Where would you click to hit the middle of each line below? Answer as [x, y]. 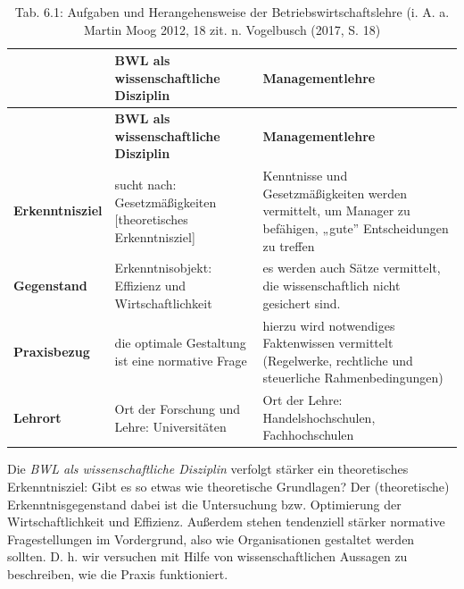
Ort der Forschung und [178, 408]
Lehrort [37, 417]
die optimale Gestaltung [180, 343]
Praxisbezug [52, 351]
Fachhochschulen [308, 435]
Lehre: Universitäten [170, 426]
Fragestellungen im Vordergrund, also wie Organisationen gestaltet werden [211, 539]
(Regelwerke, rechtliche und [338, 360]
